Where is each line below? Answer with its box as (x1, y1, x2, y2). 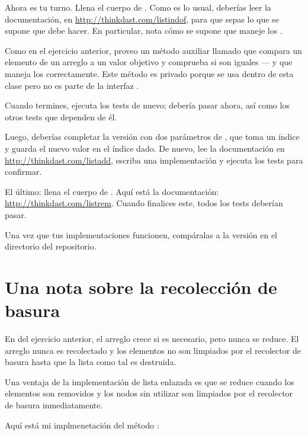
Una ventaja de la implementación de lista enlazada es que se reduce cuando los (5, 375, 294, 388)
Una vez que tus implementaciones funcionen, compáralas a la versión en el (5, 228, 278, 241)
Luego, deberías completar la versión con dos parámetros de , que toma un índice (5, 130, 300, 143)
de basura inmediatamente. (5, 398, 103, 411)
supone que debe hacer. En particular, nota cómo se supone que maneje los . (5, 24, 283, 37)
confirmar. (5, 165, 42, 178)
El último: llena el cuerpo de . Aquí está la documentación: (5, 185, 219, 197)
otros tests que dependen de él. (5, 110, 117, 123)
